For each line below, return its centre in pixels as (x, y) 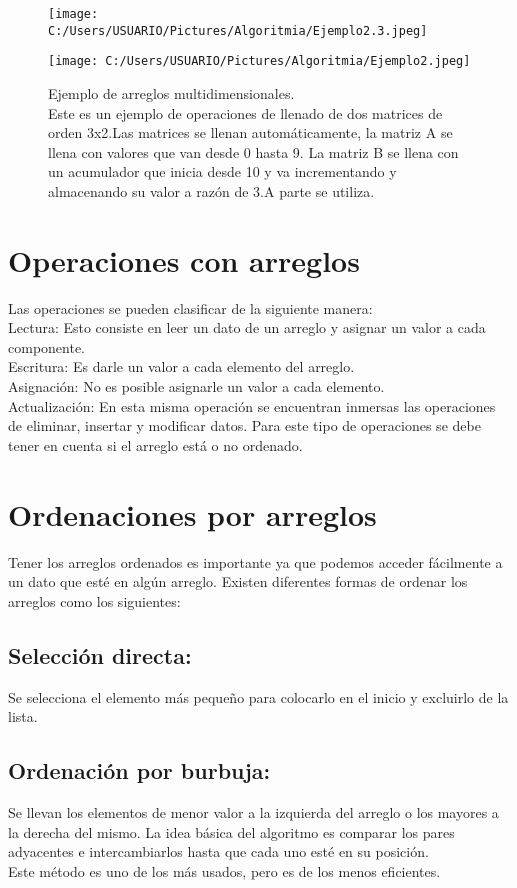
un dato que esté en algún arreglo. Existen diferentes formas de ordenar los (238, 581)
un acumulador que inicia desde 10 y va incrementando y (222, 171)
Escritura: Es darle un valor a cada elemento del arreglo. (181, 366)
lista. (23, 716)
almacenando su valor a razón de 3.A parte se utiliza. (211, 190)
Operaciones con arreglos (184, 259)
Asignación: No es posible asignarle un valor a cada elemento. (196, 386)
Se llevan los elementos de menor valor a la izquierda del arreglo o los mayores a (253, 811)
